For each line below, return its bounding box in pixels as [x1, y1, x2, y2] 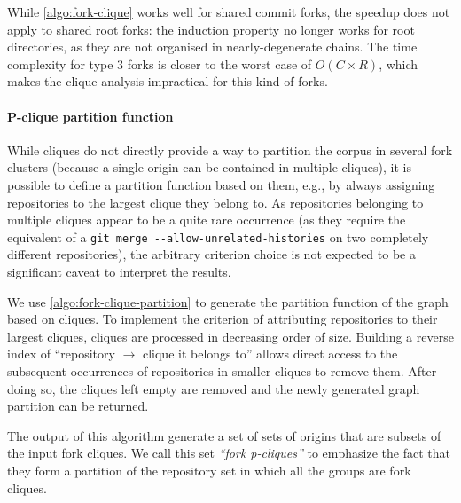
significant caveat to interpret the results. [7, 262, 231, 280]
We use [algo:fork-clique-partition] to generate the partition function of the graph [7, 292, 449, 310]
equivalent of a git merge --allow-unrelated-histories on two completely [7, 227, 429, 246]
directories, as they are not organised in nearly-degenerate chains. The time [7, 37, 418, 56]
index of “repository [7, 344, 115, 363]
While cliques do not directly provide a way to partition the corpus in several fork [7, 140, 453, 159]
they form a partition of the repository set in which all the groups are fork [7, 460, 411, 479]
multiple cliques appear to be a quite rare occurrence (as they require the [7, 210, 406, 229]
